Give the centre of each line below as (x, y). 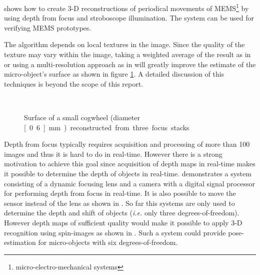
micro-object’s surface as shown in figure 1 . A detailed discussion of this (114, 74)
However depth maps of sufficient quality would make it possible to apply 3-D (123, 222)
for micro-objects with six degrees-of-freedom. (108, 242)
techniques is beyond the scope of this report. (74, 83)
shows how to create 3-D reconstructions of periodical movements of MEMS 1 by (126, 7)
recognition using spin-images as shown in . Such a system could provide (115, 232)
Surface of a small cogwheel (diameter (82, 117)
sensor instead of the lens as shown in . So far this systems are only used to (119, 203)
